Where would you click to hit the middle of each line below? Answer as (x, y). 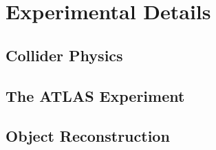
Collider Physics (64, 55)
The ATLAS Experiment (95, 95)
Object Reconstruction (88, 136)
